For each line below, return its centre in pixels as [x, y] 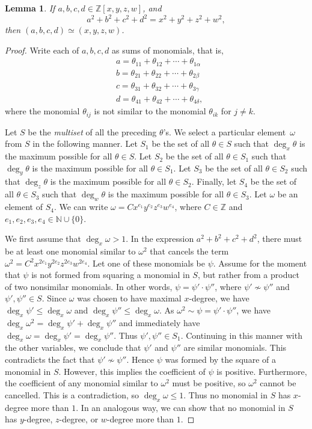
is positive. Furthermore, [262, 371]
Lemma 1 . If [30, 8]
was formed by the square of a [220, 359]
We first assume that [43, 239]
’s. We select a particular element [225, 131]
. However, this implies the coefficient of [132, 371]
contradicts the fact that [50, 359]
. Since [54, 298]
